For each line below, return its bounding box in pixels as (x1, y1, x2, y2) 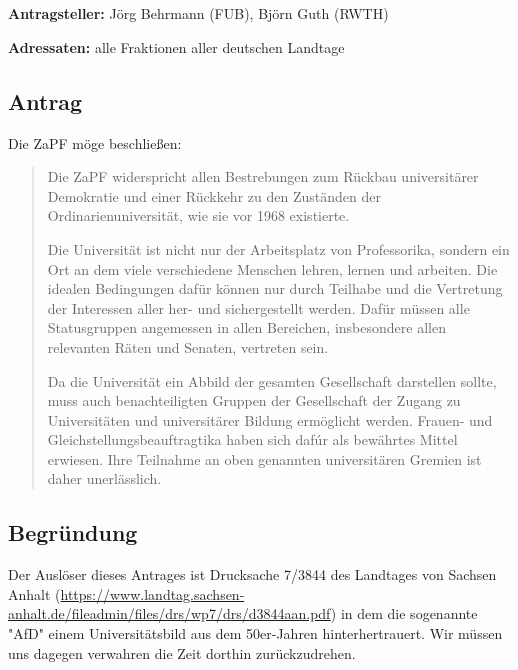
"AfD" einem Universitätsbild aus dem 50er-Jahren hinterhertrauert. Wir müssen (8, 623, 503, 644)
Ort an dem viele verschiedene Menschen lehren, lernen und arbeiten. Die (47, 258, 498, 279)
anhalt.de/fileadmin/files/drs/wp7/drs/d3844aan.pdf (8, 603, 331, 624)
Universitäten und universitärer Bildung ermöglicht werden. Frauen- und (47, 409, 493, 430)
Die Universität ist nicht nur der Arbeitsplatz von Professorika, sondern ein (47, 238, 510, 259)
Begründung (8, 517, 138, 548)
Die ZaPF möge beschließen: (8, 132, 182, 153)
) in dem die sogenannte (330, 603, 478, 624)
